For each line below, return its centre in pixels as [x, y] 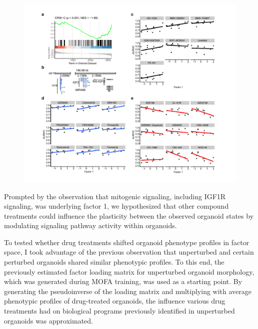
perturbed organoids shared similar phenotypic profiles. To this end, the [114, 262]
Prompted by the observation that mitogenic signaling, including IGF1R [115, 196]
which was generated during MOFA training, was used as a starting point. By [123, 281]
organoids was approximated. [48, 320]
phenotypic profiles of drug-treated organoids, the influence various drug [115, 301]
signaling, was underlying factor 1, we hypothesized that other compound [116, 206]
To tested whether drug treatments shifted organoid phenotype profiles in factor [127, 242]
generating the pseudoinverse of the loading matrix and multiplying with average [128, 291]
